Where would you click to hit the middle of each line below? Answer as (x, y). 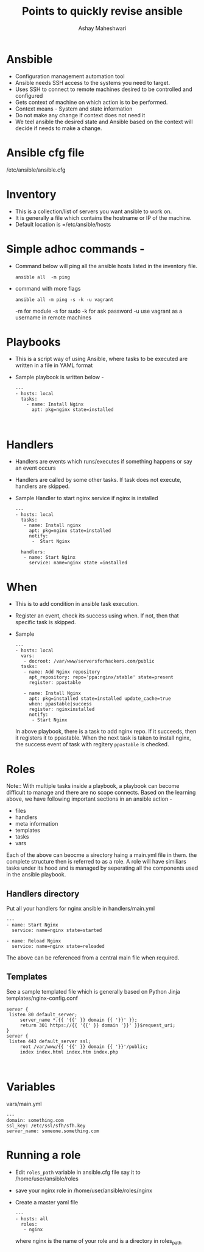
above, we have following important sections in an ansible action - (89, 799)
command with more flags (48, 288)
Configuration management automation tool (70, 76)
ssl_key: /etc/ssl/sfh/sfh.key (46, 1126)
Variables (31, 1087)
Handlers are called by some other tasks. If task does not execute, (98, 480)
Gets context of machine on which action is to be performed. (91, 102)
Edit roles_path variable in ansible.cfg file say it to (78, 1172)
